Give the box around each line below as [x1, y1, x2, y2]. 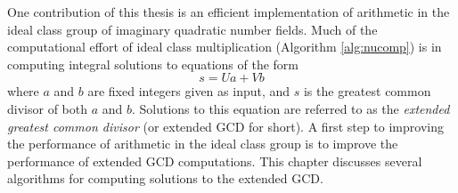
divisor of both [7, 99, 87, 117]
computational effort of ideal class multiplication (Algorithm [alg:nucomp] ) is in [7, 37, 442, 56]
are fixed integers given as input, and [87, 82, 290, 101]
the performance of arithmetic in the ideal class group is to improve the [7, 134, 398, 153]
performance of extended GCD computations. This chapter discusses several [7, 151, 422, 170]
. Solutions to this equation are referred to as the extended [131, 99, 450, 117]
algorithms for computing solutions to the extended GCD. [7, 169, 323, 188]
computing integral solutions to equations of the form [7, 54, 299, 73]
